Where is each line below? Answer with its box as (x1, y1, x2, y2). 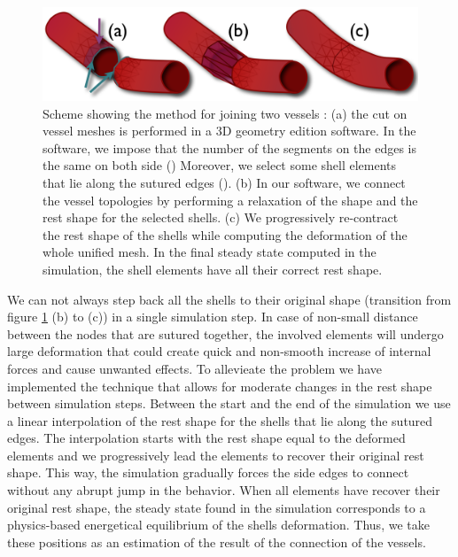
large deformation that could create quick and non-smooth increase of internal (7, 342, 431, 360)
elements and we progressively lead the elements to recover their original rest (7, 445, 424, 464)
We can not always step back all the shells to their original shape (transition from (7, 290, 452, 308)
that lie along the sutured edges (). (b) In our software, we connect (43, 173, 406, 191)
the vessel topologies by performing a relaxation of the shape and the (43, 190, 418, 209)
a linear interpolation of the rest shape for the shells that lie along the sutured (7, 411, 433, 429)
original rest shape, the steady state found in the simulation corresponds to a (7, 498, 426, 516)
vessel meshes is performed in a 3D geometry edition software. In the (43, 121, 416, 140)
